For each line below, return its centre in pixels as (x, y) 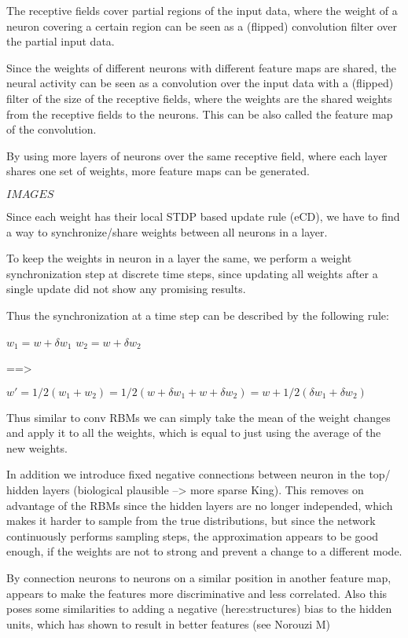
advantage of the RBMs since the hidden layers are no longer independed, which (200, 505)
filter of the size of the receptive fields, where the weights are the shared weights (199, 98)
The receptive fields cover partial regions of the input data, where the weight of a (202, 10)
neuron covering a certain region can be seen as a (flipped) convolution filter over (202, 26)
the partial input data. (61, 41)
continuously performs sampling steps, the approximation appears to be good (193, 535)
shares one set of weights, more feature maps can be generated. (158, 171)
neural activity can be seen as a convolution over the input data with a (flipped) (200, 83)
